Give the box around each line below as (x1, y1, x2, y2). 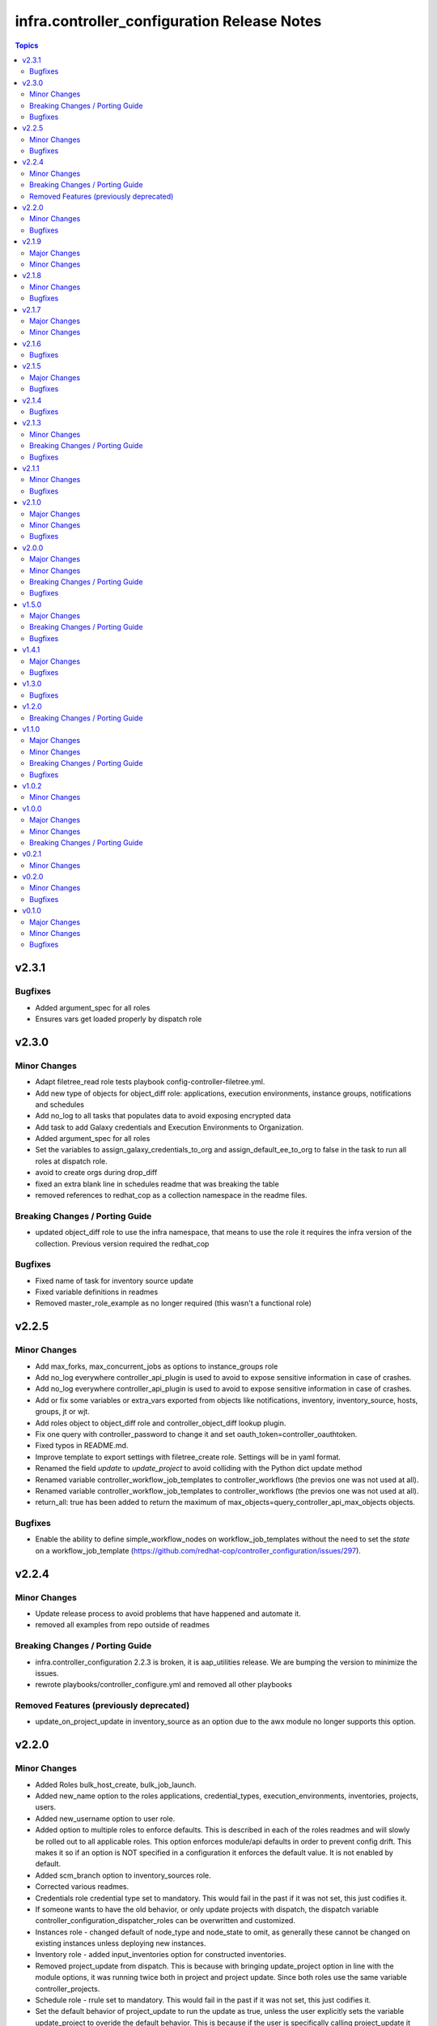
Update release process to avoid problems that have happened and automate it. (35, 1609, 301, 1618)
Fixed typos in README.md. (35, 1441, 129, 1451)
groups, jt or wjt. (35, 1407, 91, 1417)
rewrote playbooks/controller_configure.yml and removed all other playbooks (35, 1680, 293, 1690)
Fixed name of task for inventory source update (35, 1276, 194, 1285)
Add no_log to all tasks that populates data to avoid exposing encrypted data (35, 1111, 291, 1121)
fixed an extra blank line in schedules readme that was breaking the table (35, 1179, 279, 1189)
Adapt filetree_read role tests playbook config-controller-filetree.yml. (35, 1077, 265, 1087)
